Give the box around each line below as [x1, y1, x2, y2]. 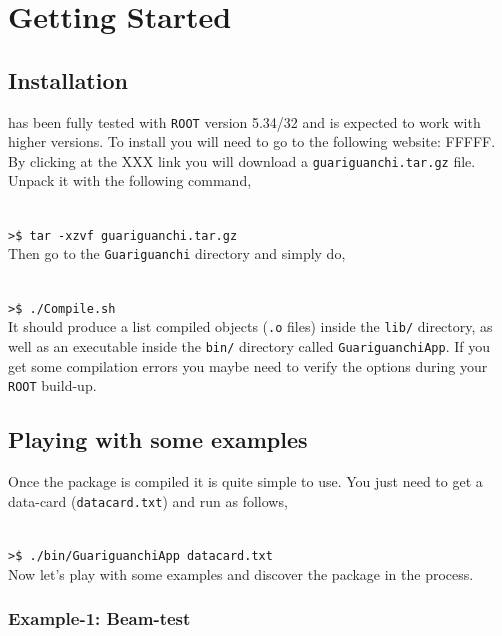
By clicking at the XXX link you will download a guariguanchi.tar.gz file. [8, 150, 476, 171]
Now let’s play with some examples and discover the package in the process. [8, 563, 474, 584]
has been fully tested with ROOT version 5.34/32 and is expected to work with [8, 111, 481, 132]
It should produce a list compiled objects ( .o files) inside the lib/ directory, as [8, 316, 493, 337]
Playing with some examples [8, 424, 308, 455]
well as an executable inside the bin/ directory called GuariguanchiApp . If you [8, 335, 490, 356]
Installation [8, 64, 128, 95]
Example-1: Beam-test [8, 606, 191, 631]
